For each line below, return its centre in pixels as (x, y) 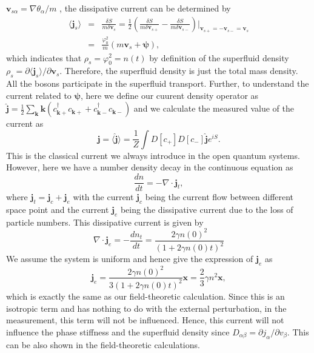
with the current (103, 197)
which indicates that (44, 57)
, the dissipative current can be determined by (145, 8)
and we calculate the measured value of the (214, 108)
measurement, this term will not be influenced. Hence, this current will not (145, 320)
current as (25, 123)
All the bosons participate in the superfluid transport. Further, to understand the (158, 83)
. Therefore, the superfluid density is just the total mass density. (179, 71)
